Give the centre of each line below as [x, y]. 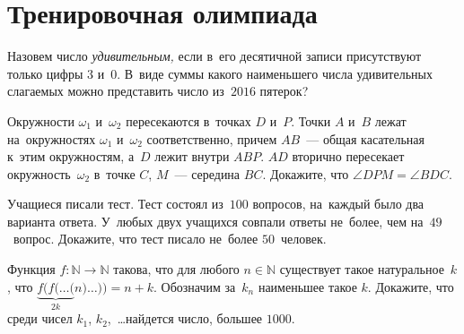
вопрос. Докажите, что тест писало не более [136, 239]
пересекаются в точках [188, 120]
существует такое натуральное [362, 269]
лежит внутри [192, 156]
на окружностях [52, 138]
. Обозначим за [195, 286]
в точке [114, 173]
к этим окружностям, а [71, 156]
